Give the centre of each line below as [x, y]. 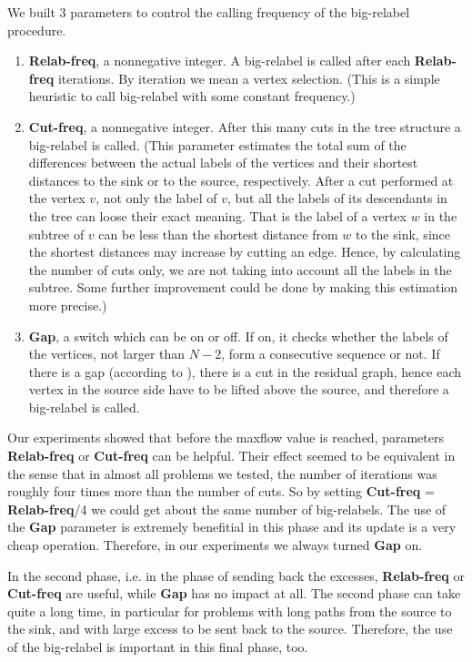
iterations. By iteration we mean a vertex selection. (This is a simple [249, 78]
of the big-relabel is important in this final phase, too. [158, 647]
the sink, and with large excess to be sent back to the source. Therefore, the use [230, 629]
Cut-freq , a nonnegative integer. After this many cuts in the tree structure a [245, 126]
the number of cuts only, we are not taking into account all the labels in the [240, 269]
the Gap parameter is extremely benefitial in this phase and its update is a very [232, 527]
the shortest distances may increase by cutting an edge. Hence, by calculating [245, 252]
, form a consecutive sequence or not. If [331, 354]
